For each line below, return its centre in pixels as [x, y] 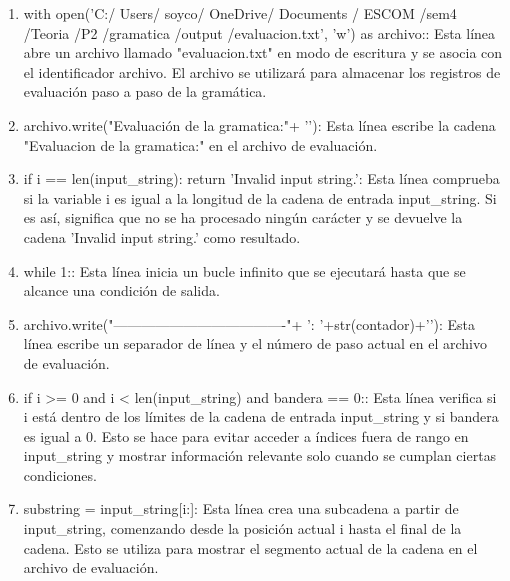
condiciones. [60, 474]
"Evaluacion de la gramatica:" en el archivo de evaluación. [200, 144]
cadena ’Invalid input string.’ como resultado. [162, 236]
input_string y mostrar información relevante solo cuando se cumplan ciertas [260, 455]
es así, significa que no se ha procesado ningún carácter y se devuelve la [243, 217]
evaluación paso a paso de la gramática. [145, 91]
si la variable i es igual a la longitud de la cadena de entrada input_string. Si [260, 197]
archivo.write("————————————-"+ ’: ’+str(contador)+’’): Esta [249, 323]
